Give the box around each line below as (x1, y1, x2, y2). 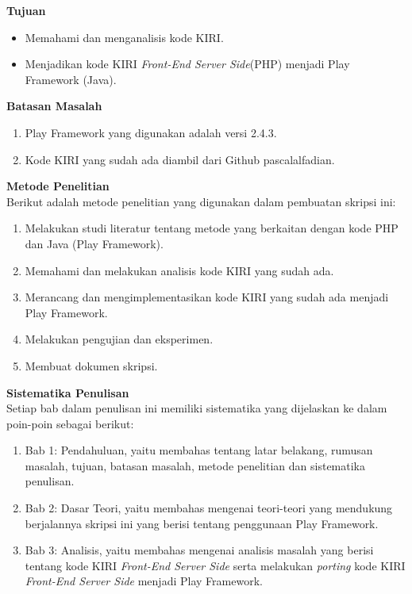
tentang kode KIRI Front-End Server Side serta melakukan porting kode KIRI (25, 557, 406, 573)
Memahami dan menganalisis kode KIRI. (25, 29, 224, 45)
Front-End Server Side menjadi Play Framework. (25, 573, 263, 589)
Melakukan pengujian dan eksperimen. (25, 331, 214, 347)
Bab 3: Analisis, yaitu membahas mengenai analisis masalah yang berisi (25, 542, 374, 558)
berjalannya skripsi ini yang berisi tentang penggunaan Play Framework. (25, 515, 379, 531)
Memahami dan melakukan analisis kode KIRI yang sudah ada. (25, 262, 334, 278)
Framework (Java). (25, 71, 117, 87)
